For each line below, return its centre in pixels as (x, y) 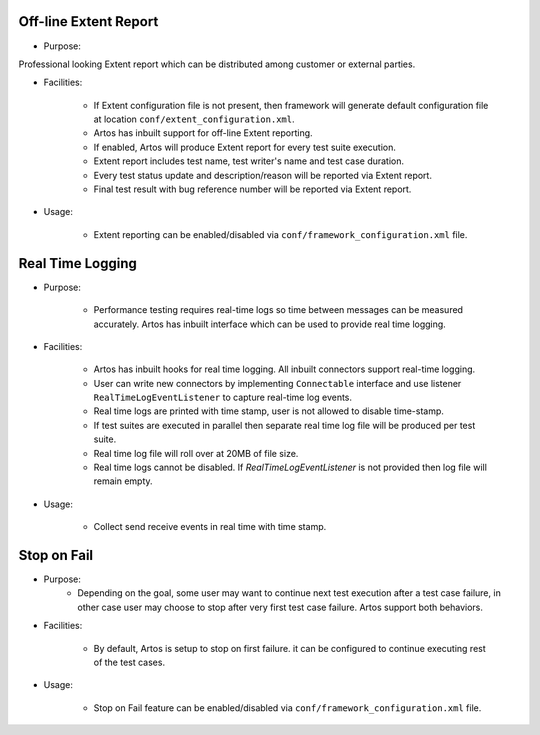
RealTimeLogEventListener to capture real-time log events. (223, 397)
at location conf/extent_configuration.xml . (194, 119)
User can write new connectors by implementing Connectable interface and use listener (277, 383)
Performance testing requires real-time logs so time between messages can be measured (278, 310)
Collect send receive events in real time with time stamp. (210, 527)
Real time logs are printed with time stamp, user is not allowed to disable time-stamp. (269, 411)
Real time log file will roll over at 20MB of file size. (196, 453)
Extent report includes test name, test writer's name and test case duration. (249, 161)
